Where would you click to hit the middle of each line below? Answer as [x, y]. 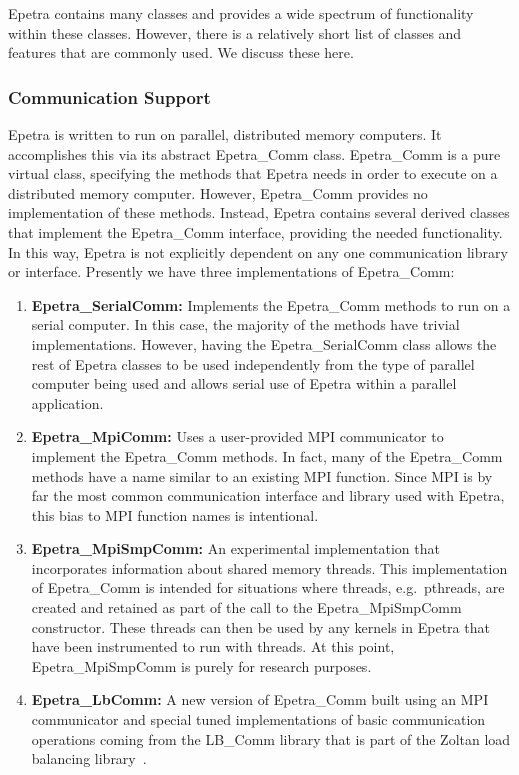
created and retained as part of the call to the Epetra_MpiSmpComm [246, 607]
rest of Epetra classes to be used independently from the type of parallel [253, 363]
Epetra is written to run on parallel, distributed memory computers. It [225, 134]
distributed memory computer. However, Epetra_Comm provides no [218, 192]
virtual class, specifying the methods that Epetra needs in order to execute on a [253, 173]
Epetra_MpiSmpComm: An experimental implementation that [235, 548]
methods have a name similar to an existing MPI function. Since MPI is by [262, 475]
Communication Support [109, 96]
